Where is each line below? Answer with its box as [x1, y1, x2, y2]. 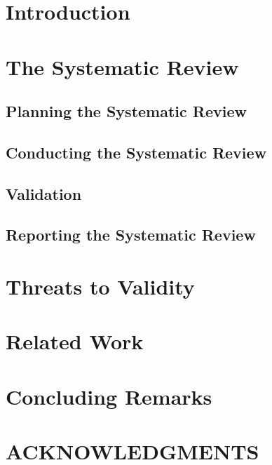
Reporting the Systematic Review [6, 224, 256, 245]
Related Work [6, 327, 144, 356]
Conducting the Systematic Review [6, 141, 267, 163]
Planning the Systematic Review [6, 100, 247, 122]
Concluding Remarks [6, 382, 212, 410]
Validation [6, 182, 82, 204]
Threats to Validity [6, 272, 195, 301]
